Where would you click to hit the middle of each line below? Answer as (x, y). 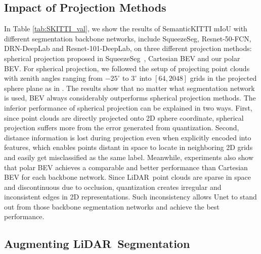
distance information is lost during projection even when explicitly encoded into (128, 137)
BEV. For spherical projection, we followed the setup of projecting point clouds (127, 68)
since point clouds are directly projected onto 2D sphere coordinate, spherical (124, 117)
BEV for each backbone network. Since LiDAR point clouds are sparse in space (127, 177)
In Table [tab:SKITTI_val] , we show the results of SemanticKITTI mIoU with (126, 29)
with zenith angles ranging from (54, 78)
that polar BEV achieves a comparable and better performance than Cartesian (126, 167)
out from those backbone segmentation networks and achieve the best (112, 206)
